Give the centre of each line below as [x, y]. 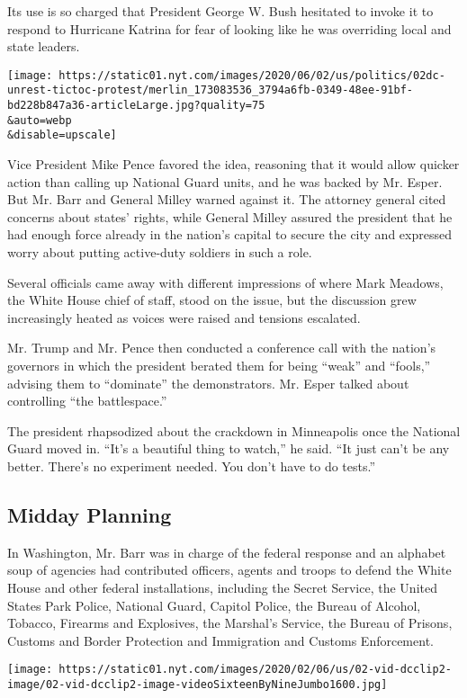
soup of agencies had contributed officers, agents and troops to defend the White [229, 570]
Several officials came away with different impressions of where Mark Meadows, [225, 282]
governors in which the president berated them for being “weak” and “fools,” [219, 365]
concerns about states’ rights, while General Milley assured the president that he [230, 216]
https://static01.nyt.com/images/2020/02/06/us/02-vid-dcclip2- [255, 670]
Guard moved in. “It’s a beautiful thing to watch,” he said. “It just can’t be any [229, 448]
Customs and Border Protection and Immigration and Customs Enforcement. [220, 640]
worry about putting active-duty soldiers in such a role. [160, 252]
